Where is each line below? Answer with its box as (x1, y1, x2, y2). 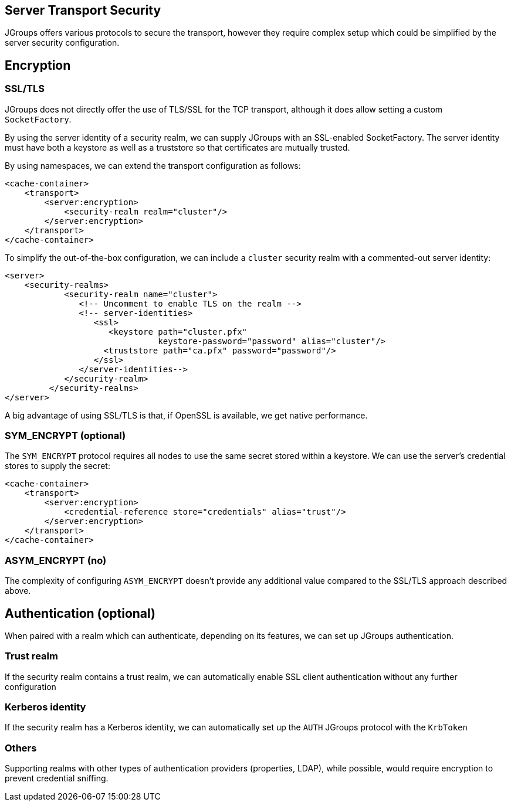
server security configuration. (5, 38, 120, 48)
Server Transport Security (5, 3, 161, 18)
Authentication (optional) (5, 606, 156, 621)
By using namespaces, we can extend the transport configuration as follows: (5, 160, 301, 171)
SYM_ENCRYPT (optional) (5, 430, 126, 442)
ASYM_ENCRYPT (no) (5, 554, 107, 566)
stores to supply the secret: (5, 461, 110, 471)
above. (5, 586, 31, 596)
